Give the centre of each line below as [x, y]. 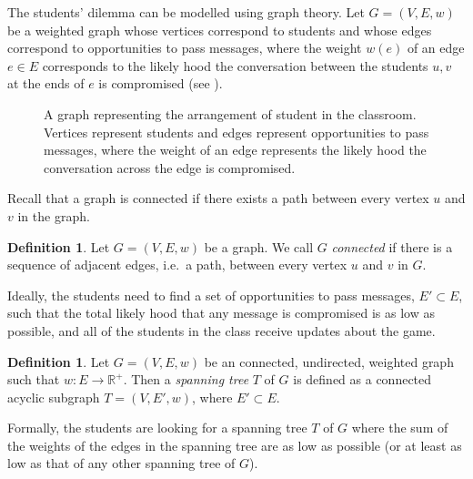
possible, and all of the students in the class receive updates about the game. [221, 330]
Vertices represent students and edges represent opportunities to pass [236, 132]
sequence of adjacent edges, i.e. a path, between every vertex [177, 265]
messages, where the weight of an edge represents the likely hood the [235, 150]
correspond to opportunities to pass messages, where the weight [185, 48]
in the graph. [54, 215]
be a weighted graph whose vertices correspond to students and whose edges [220, 30]
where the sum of [400, 428]
